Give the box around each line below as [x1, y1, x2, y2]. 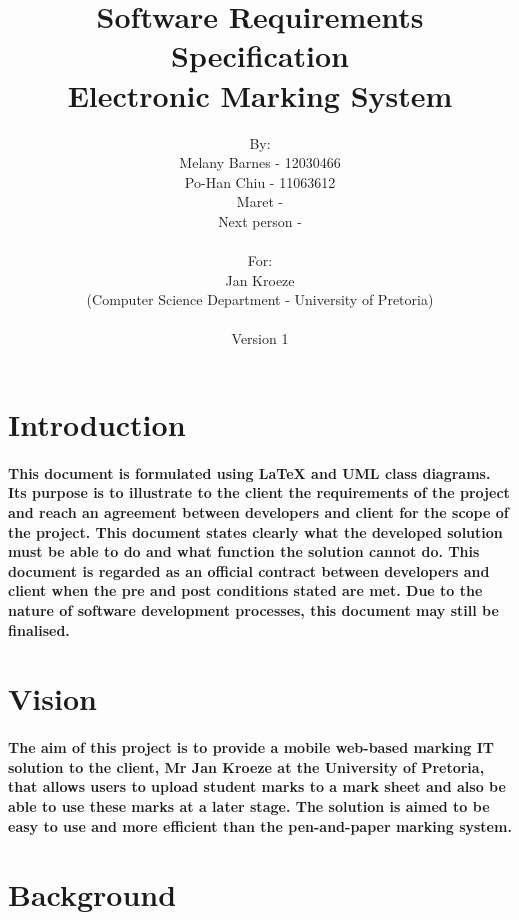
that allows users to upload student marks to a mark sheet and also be [8, 776, 506, 797]
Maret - [236, 191, 284, 212]
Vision [8, 678, 97, 719]
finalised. [8, 619, 70, 640]
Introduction [8, 404, 186, 445]
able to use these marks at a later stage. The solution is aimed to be [8, 795, 490, 816]
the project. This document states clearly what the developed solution [8, 521, 503, 542]
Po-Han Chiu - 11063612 [184, 171, 336, 192]
